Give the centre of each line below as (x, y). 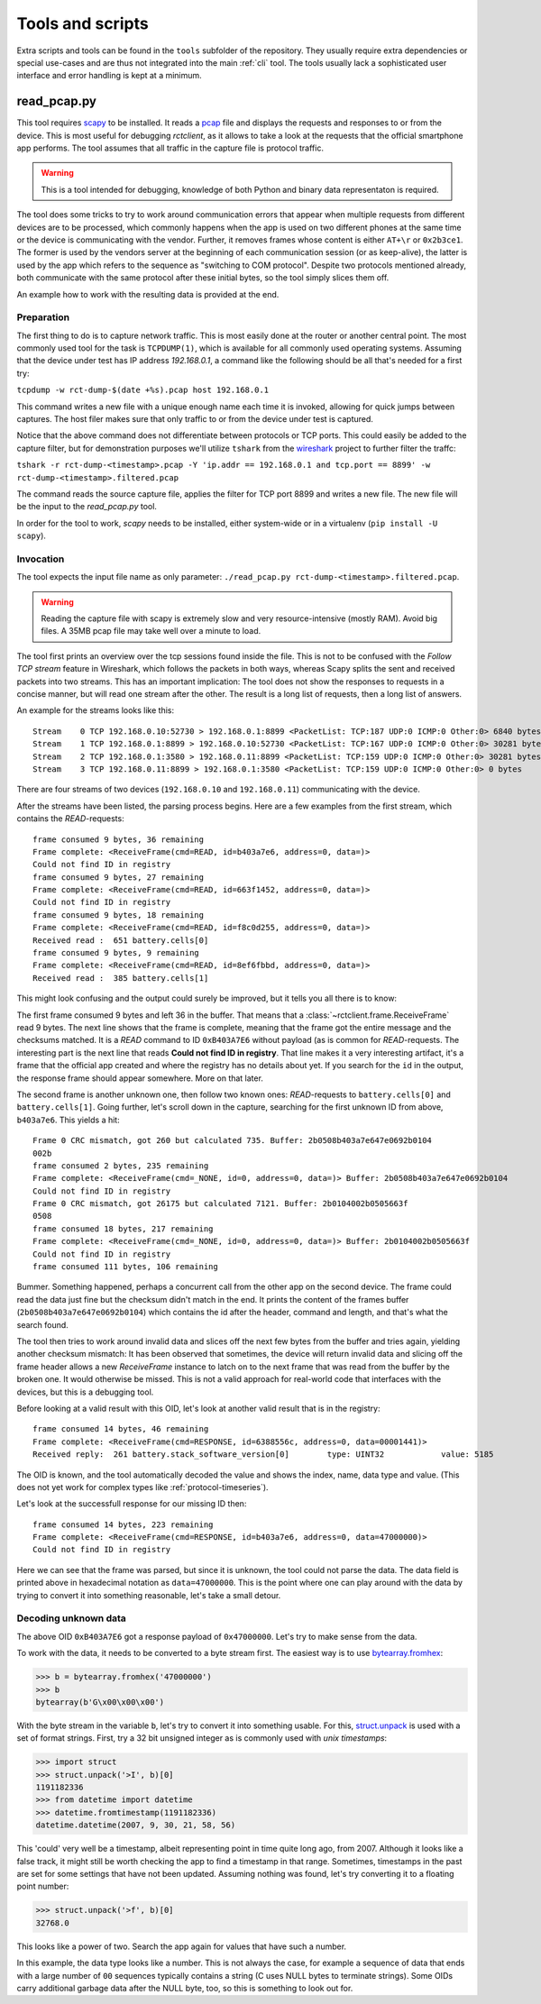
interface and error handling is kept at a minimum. (109, 76)
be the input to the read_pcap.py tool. (87, 507)
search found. (43, 1324)
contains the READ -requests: (71, 819)
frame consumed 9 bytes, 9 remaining (116, 953)
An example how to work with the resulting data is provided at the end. (148, 294)
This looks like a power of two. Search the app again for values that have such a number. (182, 1946)
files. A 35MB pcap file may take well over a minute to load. (151, 631)
